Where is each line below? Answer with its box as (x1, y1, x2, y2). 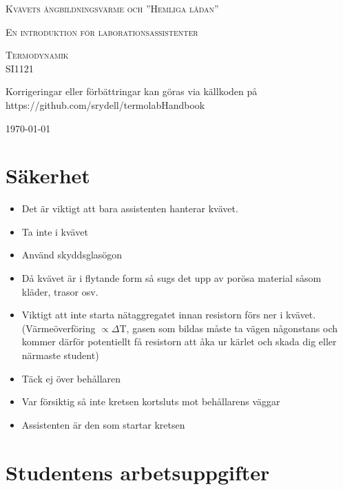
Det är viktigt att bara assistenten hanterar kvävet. (21, 201, 238, 216)
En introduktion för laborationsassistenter (6, 24, 198, 39)
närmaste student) (21, 348, 99, 363)
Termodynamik (6, 48, 69, 62)
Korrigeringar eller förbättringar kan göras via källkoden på (6, 84, 258, 99)
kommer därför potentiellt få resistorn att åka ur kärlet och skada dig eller (21, 334, 337, 349)
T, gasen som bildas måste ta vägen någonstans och (119, 320, 338, 335)
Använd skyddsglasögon (21, 247, 123, 262)
